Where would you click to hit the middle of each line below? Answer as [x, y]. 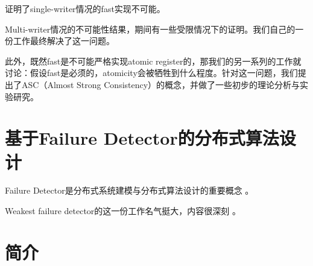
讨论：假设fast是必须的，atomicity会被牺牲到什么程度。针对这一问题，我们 [151, 73]
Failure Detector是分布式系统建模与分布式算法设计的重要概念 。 [129, 190]
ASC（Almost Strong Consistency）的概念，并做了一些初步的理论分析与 [161, 84]
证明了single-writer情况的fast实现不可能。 [85, 8]
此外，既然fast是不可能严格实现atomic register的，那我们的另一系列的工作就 [153, 61]
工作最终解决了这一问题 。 [64, 41]
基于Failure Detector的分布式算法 [142, 138]
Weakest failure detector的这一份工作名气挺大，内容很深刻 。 [123, 211]
